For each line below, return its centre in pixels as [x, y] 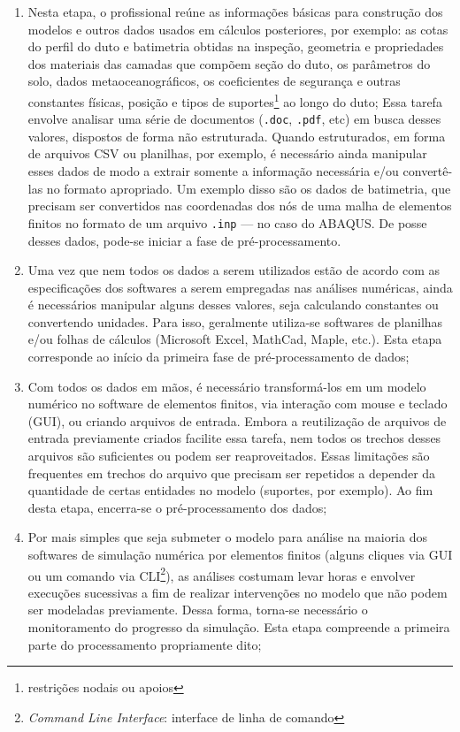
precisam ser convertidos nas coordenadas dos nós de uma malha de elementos [240, 206]
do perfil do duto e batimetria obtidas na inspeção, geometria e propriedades [236, 46]
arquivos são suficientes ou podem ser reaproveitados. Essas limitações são [229, 456]
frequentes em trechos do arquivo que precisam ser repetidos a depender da [232, 473]
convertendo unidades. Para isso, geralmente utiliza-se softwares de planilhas [235, 321]
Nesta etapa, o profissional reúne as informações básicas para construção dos [235, 11]
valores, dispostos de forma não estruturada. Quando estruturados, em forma [237, 136]
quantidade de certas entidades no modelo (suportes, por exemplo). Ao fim [230, 490]
